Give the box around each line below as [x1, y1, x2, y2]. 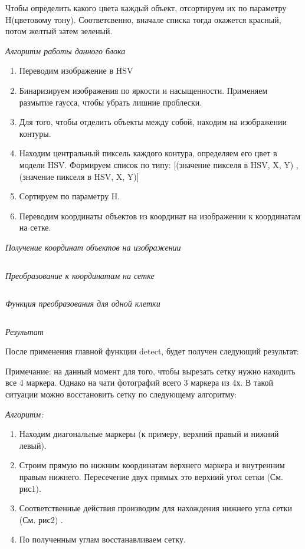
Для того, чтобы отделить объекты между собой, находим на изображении [19, 116, 287, 128]
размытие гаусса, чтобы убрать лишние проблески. [19, 96, 202, 108]
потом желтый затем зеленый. [5, 25, 113, 37]
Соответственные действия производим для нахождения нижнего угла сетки [19, 502, 293, 514]
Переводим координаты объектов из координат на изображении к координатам [19, 209, 301, 222]
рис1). [19, 482, 41, 494]
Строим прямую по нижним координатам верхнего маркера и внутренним [19, 459, 285, 471]
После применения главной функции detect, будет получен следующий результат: [5, 345, 299, 357]
